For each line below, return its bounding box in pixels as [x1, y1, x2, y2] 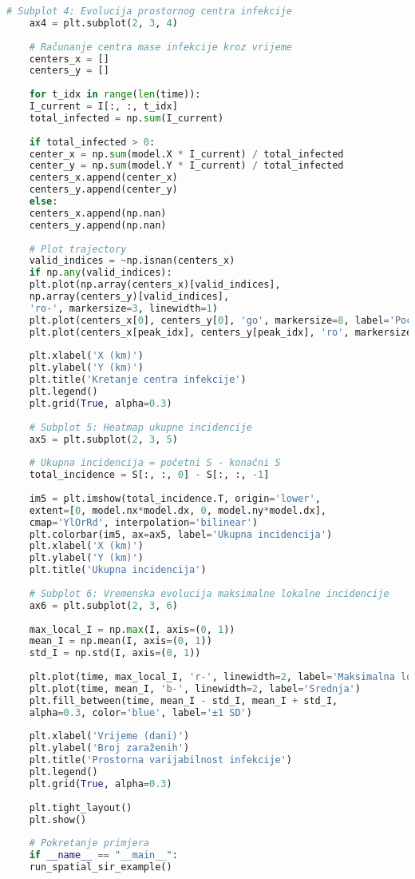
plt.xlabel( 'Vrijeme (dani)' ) [29, 730, 190, 742]
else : [29, 196, 58, 207]
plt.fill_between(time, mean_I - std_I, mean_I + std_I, [29, 694, 338, 706]
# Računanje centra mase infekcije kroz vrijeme [29, 41, 292, 53]
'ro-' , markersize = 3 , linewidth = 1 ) [29, 302, 218, 314]
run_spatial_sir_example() [29, 861, 172, 873]
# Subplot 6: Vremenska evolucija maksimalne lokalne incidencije [29, 587, 389, 599]
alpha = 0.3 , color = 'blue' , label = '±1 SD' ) [29, 706, 252, 718]
